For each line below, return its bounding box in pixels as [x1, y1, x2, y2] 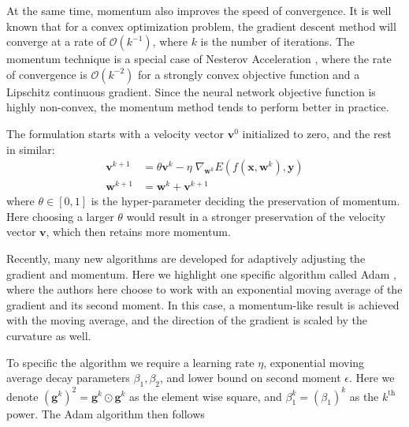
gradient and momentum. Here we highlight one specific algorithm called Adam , [6, 265, 396, 282]
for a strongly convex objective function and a [137, 66, 360, 82]
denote [6, 388, 39, 404]
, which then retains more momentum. [46, 223, 231, 240]
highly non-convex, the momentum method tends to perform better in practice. [6, 99, 389, 115]
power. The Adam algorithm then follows [6, 405, 205, 421]
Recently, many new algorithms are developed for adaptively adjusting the [6, 250, 366, 267]
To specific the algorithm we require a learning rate [6, 354, 255, 370]
